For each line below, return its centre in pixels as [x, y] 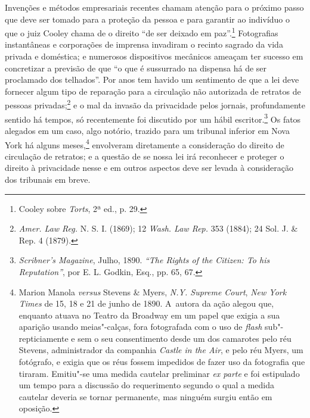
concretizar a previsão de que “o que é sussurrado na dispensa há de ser [136, 68]
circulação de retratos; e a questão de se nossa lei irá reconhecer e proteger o [145, 156]
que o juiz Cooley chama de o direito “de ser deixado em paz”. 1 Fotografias [142, 32]
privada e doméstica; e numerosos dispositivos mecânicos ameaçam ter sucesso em [154, 56]
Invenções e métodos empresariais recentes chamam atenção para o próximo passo [154, 7]
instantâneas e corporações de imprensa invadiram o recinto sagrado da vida [144, 44]
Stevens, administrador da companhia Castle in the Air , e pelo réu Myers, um [161, 350]
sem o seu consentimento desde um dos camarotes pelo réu [185, 338]
